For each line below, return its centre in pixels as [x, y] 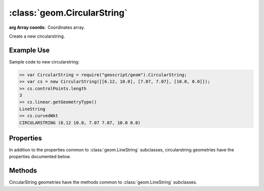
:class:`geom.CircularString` [68, 13]
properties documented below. [40, 157]
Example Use [29, 50]
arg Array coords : [27, 27]
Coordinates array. [66, 27]
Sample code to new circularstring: [44, 62]
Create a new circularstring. [37, 36]
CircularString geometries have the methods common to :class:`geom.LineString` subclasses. [103, 182]
